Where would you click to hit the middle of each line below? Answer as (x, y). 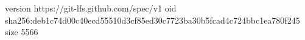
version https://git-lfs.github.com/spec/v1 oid (91, 8)
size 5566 (22, 32)
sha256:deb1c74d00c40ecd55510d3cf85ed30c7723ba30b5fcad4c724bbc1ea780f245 (152, 20)
